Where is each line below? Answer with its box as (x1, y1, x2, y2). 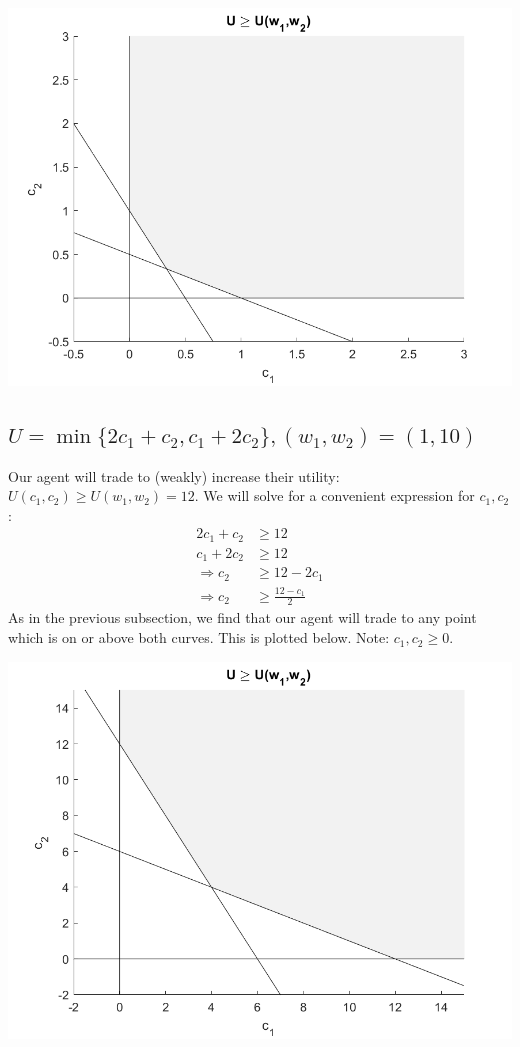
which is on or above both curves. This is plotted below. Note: (8, 627, 390, 648)
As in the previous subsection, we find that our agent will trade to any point (8, 607, 477, 628)
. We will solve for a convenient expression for (194, 485, 475, 506)
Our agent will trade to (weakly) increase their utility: (8, 465, 340, 486)
